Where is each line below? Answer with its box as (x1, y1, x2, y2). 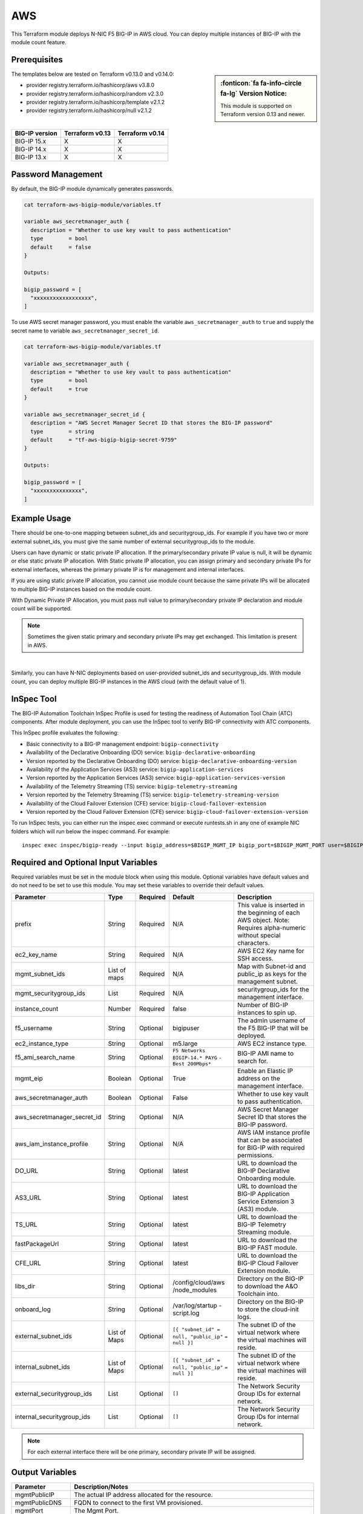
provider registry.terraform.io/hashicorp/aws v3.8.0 (26, 82, 154, 89)
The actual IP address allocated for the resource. (73, 1490, 213, 1499)
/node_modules (172, 1286, 217, 1294)
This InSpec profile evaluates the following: (11, 729, 119, 736)
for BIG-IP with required (237, 1143, 305, 1152)
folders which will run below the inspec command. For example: (11, 827, 171, 835)
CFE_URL (15, 1258, 42, 1267)
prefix (15, 919, 32, 928)
